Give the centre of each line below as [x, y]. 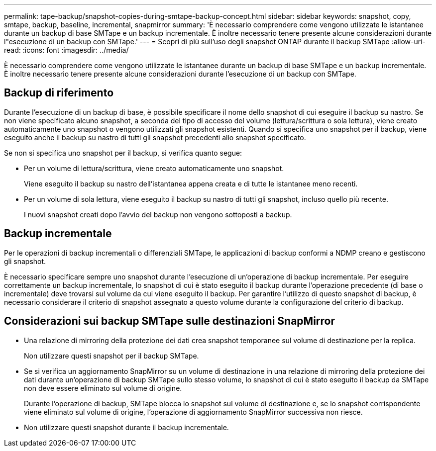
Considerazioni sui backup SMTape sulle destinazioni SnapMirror [170, 321]
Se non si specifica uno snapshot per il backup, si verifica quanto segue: [123, 153]
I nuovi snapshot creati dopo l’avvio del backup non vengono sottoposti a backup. [158, 214]
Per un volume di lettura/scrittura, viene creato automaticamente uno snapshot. [154, 168]
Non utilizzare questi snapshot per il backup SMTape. [111, 356]
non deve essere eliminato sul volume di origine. [103, 388]
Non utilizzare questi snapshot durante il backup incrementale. [126, 427]
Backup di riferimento [59, 93]
